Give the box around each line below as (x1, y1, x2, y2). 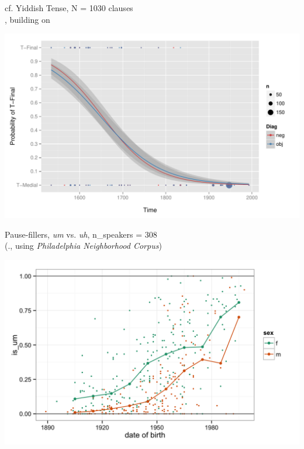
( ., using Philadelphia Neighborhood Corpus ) (5, 239, 162, 252)
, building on (5, 13, 50, 25)
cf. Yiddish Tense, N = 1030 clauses (5, 2, 133, 13)
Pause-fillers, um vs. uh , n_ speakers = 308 (5, 228, 157, 240)
